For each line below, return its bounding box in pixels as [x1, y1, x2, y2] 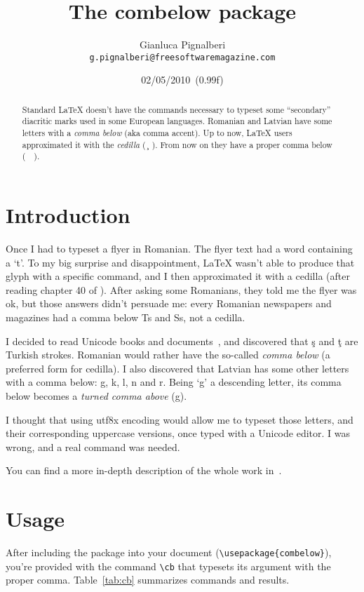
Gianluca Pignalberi [139, 37, 226, 52]
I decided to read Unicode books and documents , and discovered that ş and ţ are [6, 333, 358, 348]
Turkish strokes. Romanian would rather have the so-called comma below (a [6, 347, 330, 362]
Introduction [6, 201, 130, 229]
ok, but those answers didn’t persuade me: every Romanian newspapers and [6, 296, 332, 311]
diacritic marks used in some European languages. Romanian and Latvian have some [22, 115, 332, 127]
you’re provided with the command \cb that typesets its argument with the [6, 558, 331, 573]
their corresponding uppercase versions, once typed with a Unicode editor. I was [6, 426, 351, 440]
